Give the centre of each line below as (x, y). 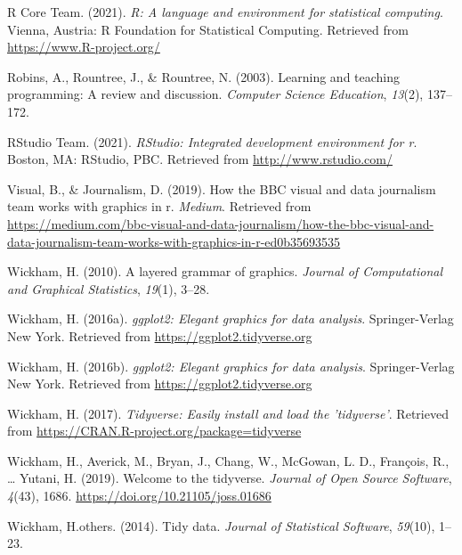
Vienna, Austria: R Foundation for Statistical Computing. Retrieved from (208, 29)
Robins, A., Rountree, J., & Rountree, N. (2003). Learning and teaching (204, 76)
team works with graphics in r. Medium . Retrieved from (159, 206)
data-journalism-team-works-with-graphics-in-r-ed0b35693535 (174, 241)
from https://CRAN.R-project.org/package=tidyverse (154, 431)
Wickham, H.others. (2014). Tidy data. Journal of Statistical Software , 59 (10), (221, 525)
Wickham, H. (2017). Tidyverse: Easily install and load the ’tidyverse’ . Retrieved (228, 413)
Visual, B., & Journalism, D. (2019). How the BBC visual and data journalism (222, 188)
